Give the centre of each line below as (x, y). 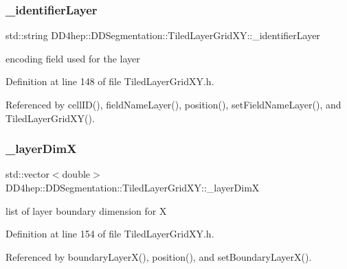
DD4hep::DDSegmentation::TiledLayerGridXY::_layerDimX (133, 187)
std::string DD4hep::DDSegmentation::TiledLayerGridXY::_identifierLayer (163, 35)
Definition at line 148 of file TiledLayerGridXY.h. (110, 81)
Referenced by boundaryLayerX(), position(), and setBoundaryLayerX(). (159, 256)
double (76, 174)
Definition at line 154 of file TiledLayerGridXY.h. (110, 234)
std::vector (27, 174)
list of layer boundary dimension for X (86, 210)
